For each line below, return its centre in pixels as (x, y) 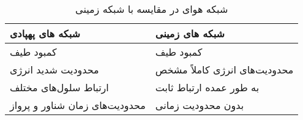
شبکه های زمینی (190, 33)
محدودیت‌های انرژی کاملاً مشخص (224, 69)
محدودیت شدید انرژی (54, 69)
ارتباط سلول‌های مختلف (59, 87)
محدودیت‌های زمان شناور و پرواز (78, 105)
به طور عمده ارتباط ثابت (207, 87)
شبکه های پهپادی (45, 33)
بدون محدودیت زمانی (200, 105)
